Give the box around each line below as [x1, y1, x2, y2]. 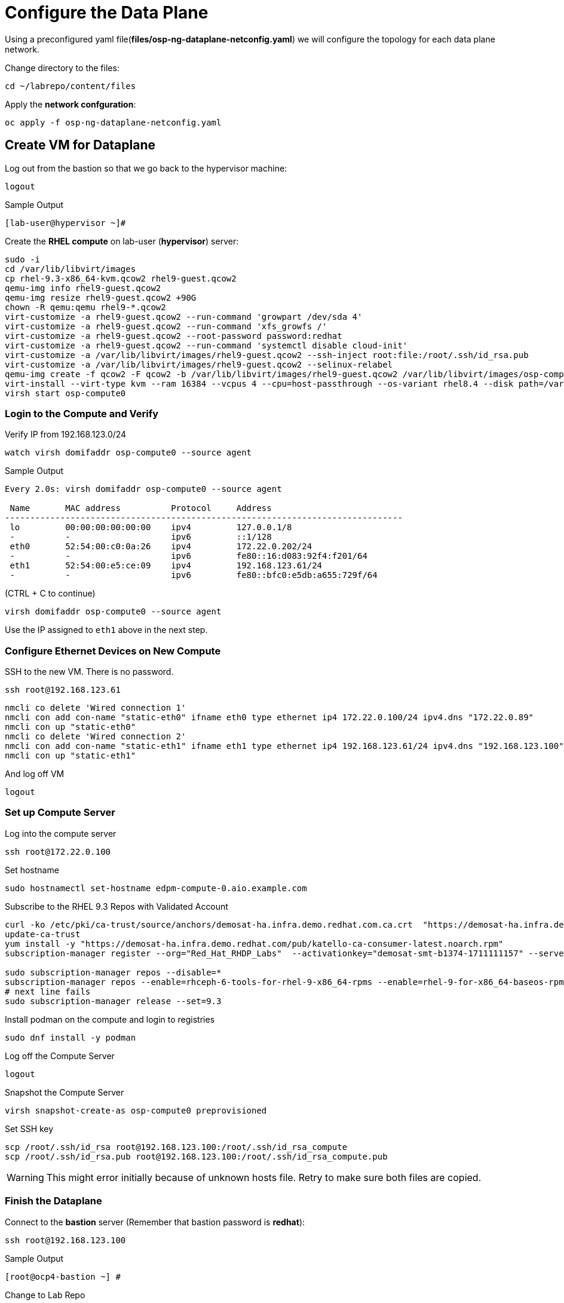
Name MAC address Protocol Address [10, 503, 272, 513]
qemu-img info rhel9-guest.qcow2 [5, 283, 161, 293]
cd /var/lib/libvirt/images [5, 264, 136, 274]
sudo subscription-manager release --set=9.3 [5, 996, 222, 1006]
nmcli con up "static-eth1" [5, 751, 136, 761]
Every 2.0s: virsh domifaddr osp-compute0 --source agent [5, 484, 282, 494]
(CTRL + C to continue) [5, 588, 96, 599]
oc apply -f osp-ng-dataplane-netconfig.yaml [5, 117, 222, 127]
